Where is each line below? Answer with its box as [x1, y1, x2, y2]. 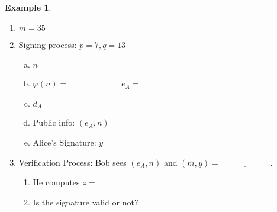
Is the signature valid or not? [33, 195, 138, 208]
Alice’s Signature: [33, 136, 96, 149]
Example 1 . [5, 1, 51, 13]
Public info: [33, 116, 75, 129]
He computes [33, 176, 80, 188]
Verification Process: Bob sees [18, 156, 127, 168]
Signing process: [18, 38, 77, 50]
